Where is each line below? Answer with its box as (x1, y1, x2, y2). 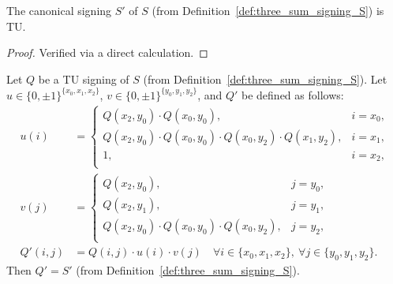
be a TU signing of (38, 70, 129, 87)
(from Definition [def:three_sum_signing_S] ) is (152, 2, 384, 18)
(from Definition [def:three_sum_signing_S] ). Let (143, 70, 387, 87)
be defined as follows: (241, 86, 344, 103)
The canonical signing (6, 2, 112, 18)
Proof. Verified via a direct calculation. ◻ (6, 44, 208, 61)
